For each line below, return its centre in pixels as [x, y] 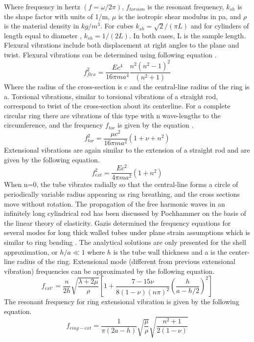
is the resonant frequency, [186, 6]
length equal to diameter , [43, 35]
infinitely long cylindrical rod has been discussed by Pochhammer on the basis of [125, 213]
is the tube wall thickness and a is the [170, 251]
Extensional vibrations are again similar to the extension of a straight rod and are [127, 150]
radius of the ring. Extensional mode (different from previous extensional [126, 261]
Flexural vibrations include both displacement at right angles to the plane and [122, 45]
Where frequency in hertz [42, 6]
